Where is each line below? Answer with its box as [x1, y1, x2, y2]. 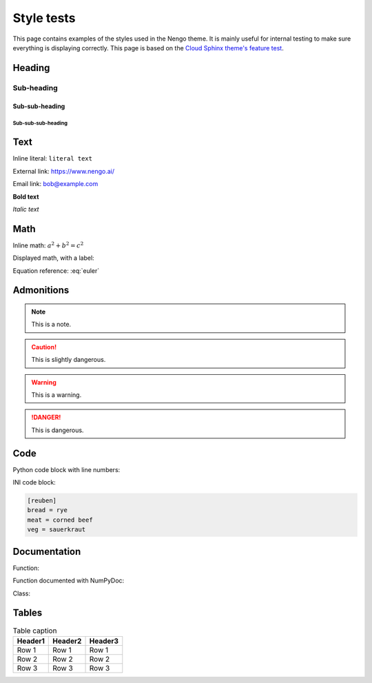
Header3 [89, 636, 119, 646]
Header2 [52, 636, 82, 646]
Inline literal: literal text [12, 154, 93, 163]
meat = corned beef [27, 516, 93, 524]
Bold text [12, 192, 39, 201]
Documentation [12, 545, 81, 558]
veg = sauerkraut [27, 526, 86, 533]
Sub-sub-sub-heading [12, 120, 68, 127]
